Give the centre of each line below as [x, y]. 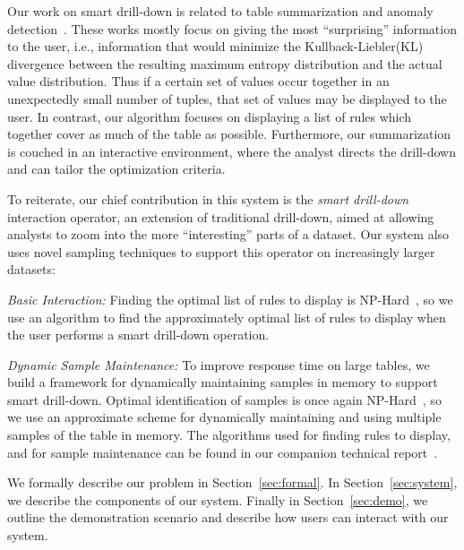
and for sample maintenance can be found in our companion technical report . [223, 452]
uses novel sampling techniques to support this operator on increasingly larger [221, 251]
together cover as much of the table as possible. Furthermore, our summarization [229, 134]
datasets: [31, 269]
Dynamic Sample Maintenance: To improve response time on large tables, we [219, 364]
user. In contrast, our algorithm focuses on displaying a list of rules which [210, 116]
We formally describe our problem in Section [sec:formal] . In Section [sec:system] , [232, 482]
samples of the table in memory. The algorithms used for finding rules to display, [229, 435]
